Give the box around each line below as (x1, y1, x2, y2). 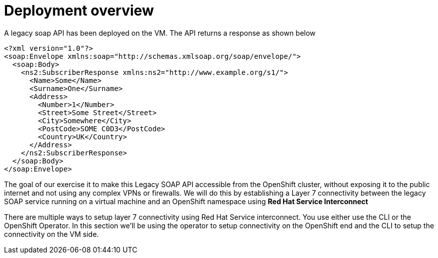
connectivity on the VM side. (4, 229, 99, 238)
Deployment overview (4, 2, 154, 19)
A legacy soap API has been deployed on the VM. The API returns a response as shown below (4, 28, 316, 37)
